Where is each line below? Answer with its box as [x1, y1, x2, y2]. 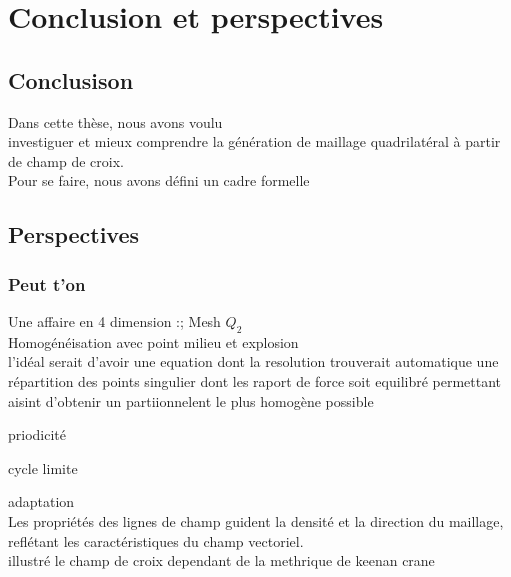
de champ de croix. [8, 150, 124, 171]
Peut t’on [8, 271, 86, 296]
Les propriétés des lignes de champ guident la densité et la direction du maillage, [8, 510, 504, 531]
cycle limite [8, 457, 78, 478]
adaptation [8, 491, 75, 512]
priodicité [8, 424, 67, 445]
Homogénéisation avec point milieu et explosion [8, 331, 299, 352]
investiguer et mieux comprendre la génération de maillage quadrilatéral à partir [8, 131, 501, 152]
